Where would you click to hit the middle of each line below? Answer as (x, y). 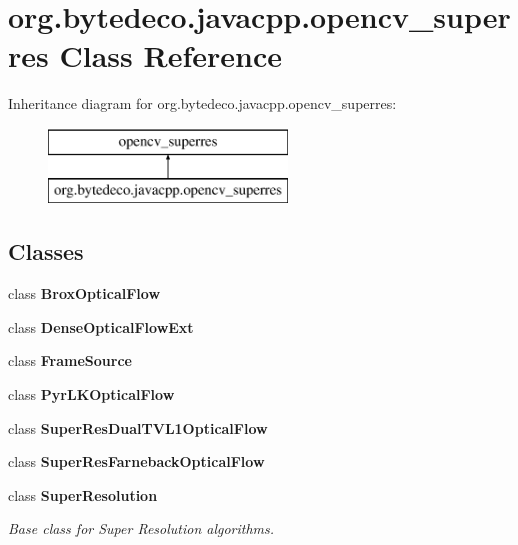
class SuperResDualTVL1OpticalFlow (138, 427)
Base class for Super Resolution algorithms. (141, 528)
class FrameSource (70, 360)
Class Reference (170, 55)
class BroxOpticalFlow (84, 293)
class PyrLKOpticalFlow (91, 394)
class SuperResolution (83, 494)
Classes (46, 251)
